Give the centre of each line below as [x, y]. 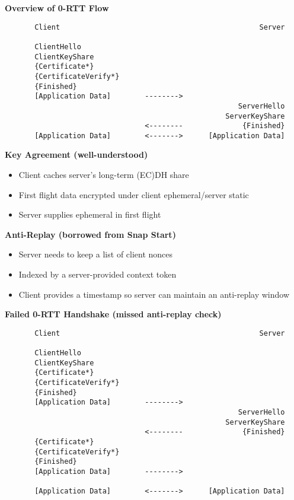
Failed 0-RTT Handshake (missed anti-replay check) [113, 314]
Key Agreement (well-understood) [76, 155]
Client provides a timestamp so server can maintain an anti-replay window [154, 294]
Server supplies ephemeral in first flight [90, 214]
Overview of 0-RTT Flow [57, 8]
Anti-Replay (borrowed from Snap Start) [90, 234]
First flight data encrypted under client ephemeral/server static [134, 194]
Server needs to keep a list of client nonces [96, 254]
